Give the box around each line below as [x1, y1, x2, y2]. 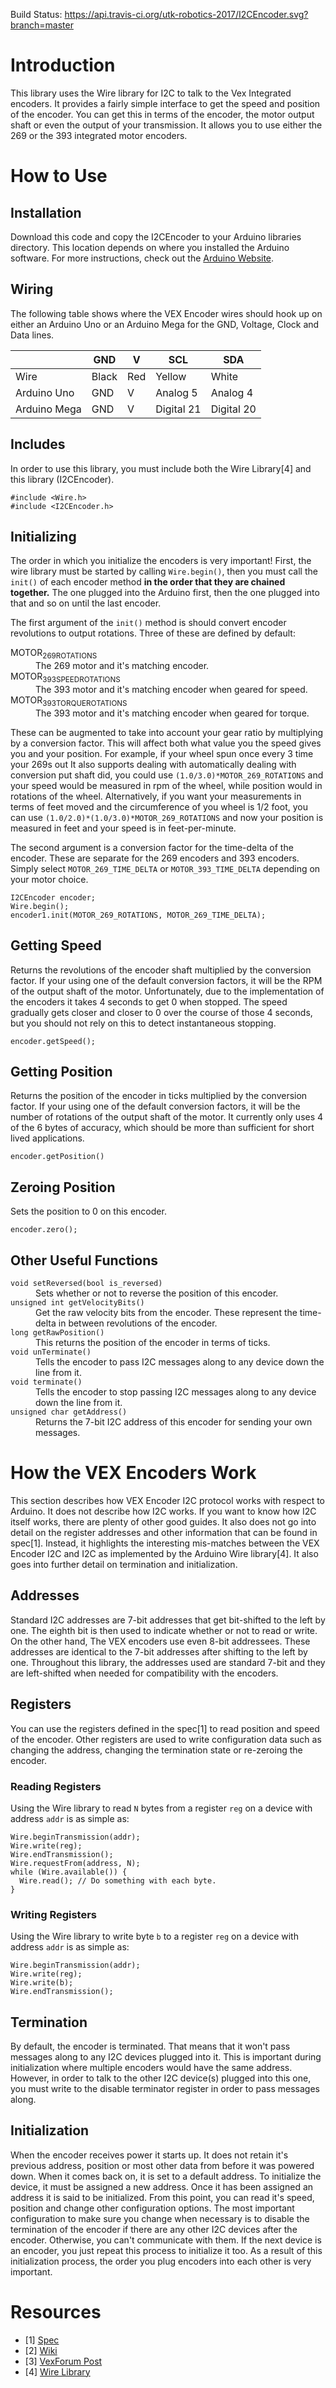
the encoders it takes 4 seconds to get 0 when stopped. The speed [10, 995, 288, 1008]
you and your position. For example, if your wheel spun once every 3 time [10, 747, 314, 759]
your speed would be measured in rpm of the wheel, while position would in [10, 779, 323, 791]
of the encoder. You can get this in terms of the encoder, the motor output [10, 108, 315, 120]
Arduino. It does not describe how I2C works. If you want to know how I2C [10, 1505, 317, 1517]
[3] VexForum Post [24, 2355, 103, 2367]
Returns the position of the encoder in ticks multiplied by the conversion [10, 1090, 308, 1102]
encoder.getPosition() [10, 1152, 105, 1162]
